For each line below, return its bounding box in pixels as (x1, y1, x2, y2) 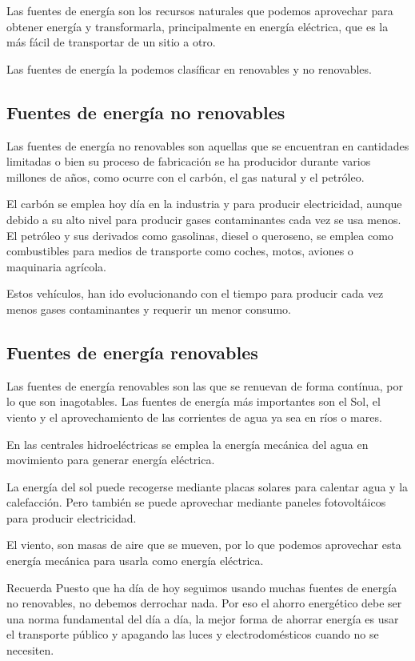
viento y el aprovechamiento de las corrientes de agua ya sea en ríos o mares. (6, 408, 382, 425)
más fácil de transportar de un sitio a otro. (6, 34, 216, 50)
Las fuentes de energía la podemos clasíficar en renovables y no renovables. (6, 60, 372, 77)
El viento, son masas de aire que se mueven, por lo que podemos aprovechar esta (6, 536, 401, 553)
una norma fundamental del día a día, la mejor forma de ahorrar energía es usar (6, 610, 399, 627)
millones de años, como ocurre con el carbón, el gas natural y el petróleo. (6, 168, 365, 185)
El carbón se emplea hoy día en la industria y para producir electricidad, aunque (6, 195, 402, 212)
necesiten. (6, 642, 54, 659)
